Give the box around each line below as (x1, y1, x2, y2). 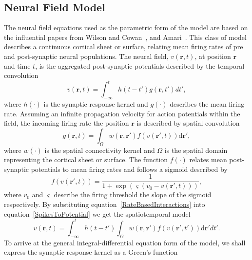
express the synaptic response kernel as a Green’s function (4, 247, 178, 257)
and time (4, 60, 31, 71)
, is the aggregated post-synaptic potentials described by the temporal (35, 60, 245, 71)
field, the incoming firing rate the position (4, 118, 129, 128)
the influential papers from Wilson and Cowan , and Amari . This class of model (4, 32, 247, 42)
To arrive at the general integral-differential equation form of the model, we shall (4, 237, 246, 247)
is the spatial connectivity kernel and (44, 145, 155, 155)
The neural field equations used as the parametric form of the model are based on (4, 22, 248, 33)
